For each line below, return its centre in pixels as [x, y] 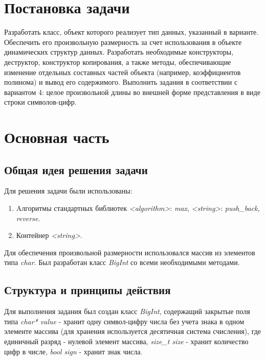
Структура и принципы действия [87, 290]
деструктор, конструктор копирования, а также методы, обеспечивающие [118, 62]
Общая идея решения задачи [76, 169]
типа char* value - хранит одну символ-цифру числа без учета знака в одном [124, 321]
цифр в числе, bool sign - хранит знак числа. [73, 351]
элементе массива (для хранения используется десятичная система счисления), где [133, 331]
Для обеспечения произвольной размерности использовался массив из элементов [130, 252]
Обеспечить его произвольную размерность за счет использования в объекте [123, 42]
